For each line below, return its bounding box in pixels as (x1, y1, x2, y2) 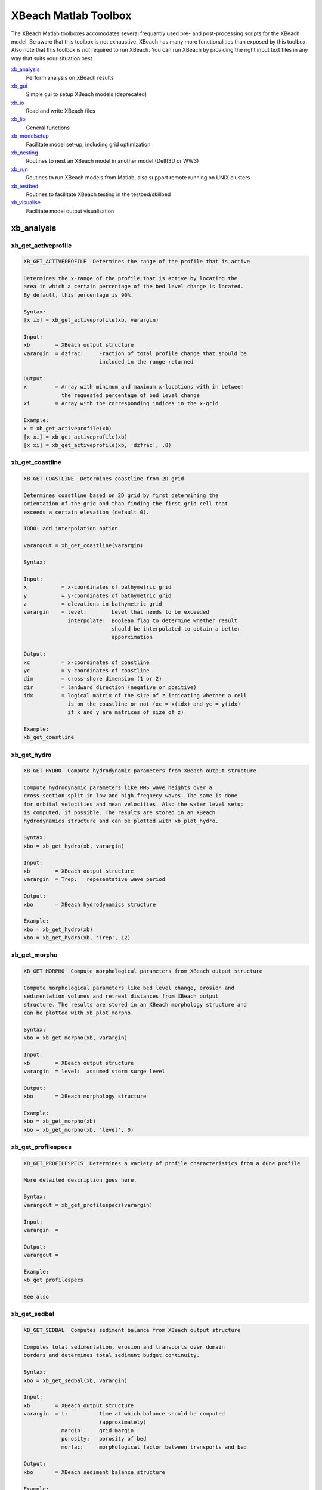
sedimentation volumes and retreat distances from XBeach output (23, 993, 219, 999)
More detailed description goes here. (23, 1177, 137, 1183)
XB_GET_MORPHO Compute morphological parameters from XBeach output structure (23, 968, 263, 974)
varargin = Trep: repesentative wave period (23, 876, 165, 883)
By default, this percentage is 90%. (23, 291, 134, 298)
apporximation (111, 634, 153, 641)
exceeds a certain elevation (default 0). (23, 508, 150, 516)
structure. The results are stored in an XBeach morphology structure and (23, 1001, 247, 1008)
